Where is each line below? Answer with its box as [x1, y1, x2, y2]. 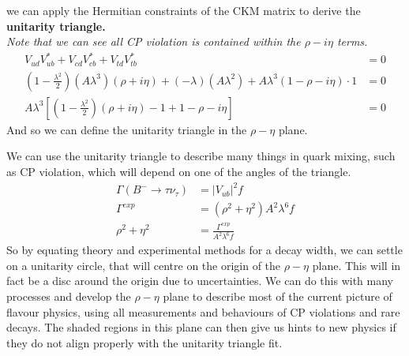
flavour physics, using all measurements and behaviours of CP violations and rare [6, 303, 400, 320]
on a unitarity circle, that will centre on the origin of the [6, 257, 281, 273]
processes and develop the [6, 287, 131, 304]
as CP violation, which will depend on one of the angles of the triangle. [6, 163, 351, 180]
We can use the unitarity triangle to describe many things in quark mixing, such [6, 148, 396, 164]
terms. [336, 33, 368, 50]
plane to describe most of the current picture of [163, 287, 392, 304]
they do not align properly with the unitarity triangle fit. [6, 334, 283, 350]
